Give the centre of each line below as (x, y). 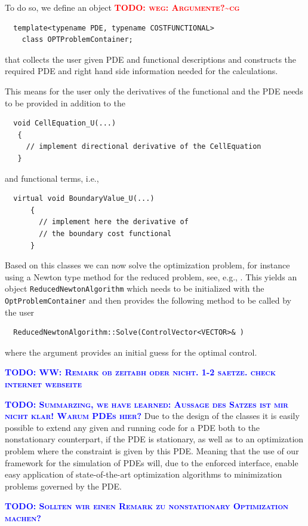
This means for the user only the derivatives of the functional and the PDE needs (154, 91)
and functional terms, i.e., (52, 178)
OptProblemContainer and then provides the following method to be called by (148, 300)
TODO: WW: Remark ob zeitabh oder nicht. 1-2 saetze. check (140, 372)
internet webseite (43, 383)
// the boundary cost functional (105, 233)
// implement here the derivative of (114, 222)
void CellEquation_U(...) (65, 123)
